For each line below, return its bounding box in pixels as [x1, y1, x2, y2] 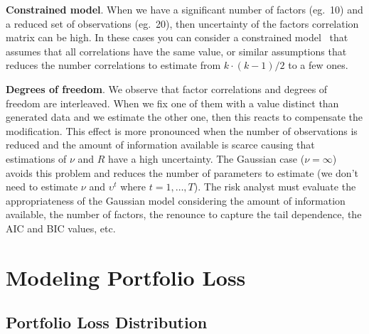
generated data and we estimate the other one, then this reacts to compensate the [6, 109, 363, 124]
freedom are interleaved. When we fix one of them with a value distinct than [6, 95, 339, 110]
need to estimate [6, 179, 78, 194]
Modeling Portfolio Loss [6, 262, 246, 291]
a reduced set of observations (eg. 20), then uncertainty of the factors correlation [6, 16, 359, 31]
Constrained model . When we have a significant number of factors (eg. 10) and [6, 2, 363, 16]
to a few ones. [288, 58, 348, 72]
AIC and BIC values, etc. [6, 220, 116, 235]
